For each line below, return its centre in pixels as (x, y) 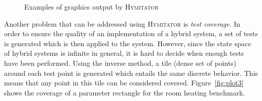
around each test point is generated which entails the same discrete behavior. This (131, 73)
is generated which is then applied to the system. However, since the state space (128, 43)
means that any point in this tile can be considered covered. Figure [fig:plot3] (124, 83)
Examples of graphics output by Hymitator (91, 7)
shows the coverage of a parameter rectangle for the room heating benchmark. (124, 92)
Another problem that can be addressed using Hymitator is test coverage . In (122, 23)
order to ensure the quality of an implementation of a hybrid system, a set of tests (131, 33)
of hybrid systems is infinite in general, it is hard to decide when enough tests (124, 53)
